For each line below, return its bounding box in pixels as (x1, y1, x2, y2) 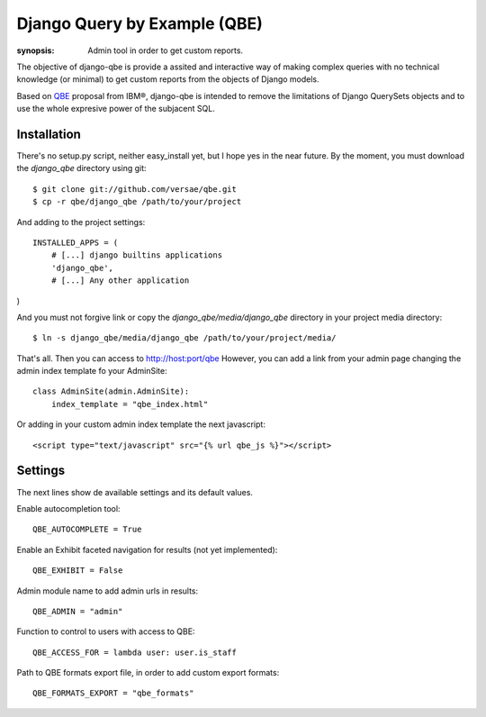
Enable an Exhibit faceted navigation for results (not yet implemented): (16, 544, 278, 555)
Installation (16, 126, 81, 141)
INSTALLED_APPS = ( (32, 237, 119, 248)
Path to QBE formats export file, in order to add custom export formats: (16, 667, 280, 678)
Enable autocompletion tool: (16, 503, 121, 513)
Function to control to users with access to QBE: (16, 626, 195, 637)
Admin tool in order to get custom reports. (87, 45, 243, 56)
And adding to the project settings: (16, 216, 146, 227)
